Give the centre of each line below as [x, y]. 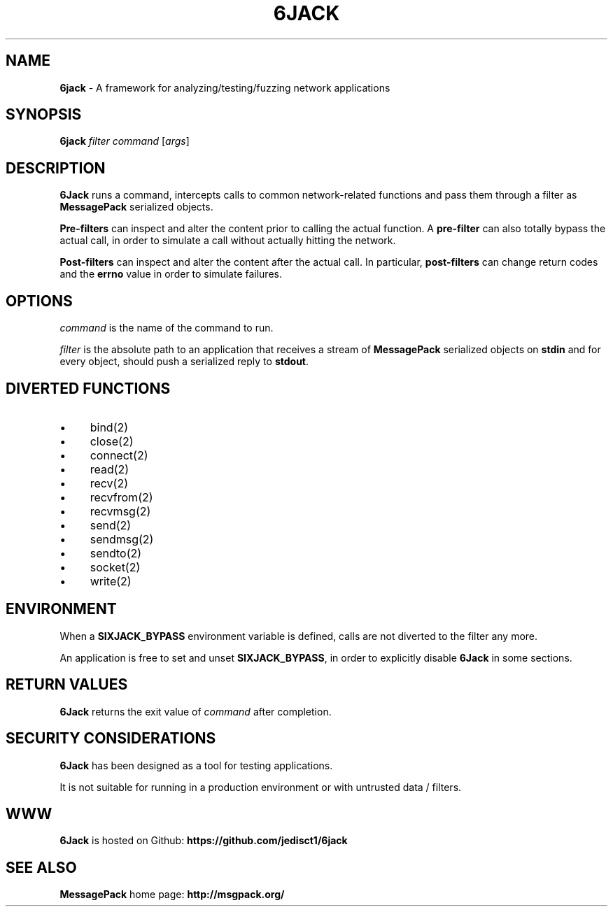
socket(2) [115, 567]
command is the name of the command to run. [167, 328]
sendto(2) [116, 553]
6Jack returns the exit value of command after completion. [196, 711]
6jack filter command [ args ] [125, 141]
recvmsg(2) [120, 511]
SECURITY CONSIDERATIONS [111, 739]
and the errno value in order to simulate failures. [171, 274]
